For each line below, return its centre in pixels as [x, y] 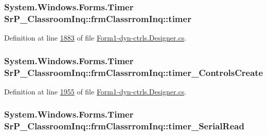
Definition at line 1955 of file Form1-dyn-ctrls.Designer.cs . [95, 91]
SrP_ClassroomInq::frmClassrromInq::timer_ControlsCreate [134, 72]
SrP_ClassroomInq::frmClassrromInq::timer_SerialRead [124, 126]
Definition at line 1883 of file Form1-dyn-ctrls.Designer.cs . [95, 38]
